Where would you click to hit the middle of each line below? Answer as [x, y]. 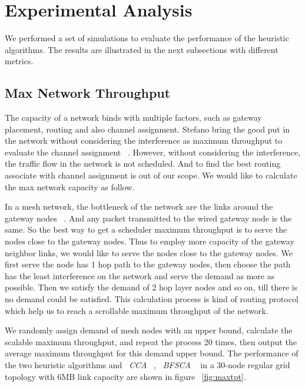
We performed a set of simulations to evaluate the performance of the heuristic [147, 38]
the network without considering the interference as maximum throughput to [144, 140]
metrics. [19, 61]
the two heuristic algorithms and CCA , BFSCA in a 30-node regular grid [147, 364]
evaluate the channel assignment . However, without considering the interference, [153, 152]
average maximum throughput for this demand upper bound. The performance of [152, 353]
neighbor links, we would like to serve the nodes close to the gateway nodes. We [149, 252]
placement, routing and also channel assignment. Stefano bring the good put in [147, 129]
